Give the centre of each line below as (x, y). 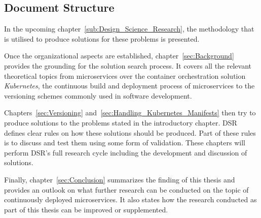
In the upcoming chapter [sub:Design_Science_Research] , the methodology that (129, 29)
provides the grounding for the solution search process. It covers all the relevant (128, 65)
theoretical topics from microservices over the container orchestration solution (125, 75)
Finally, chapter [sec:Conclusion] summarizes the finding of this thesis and (120, 179)
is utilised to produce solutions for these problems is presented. (102, 38)
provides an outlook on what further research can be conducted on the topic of (126, 189)
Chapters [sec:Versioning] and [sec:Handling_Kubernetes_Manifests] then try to (130, 113)
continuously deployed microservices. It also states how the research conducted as (130, 199)
